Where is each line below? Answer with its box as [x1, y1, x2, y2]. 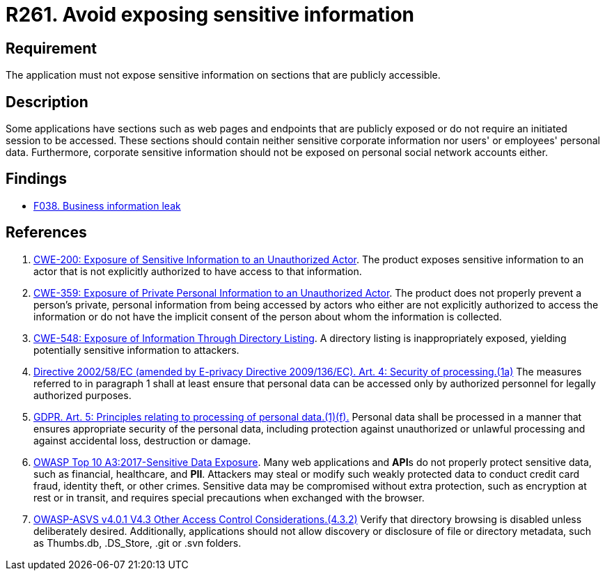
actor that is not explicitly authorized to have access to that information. [33, 265, 362, 277]
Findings [6, 170, 68, 188]
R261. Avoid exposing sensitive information [6, 3, 415, 26]
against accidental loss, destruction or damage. [33, 434, 251, 446]
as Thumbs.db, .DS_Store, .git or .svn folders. [33, 536, 242, 549]
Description [6, 93, 88, 111]
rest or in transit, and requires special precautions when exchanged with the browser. [33, 491, 425, 504]
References [6, 224, 87, 242]
